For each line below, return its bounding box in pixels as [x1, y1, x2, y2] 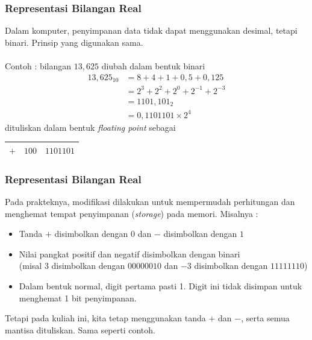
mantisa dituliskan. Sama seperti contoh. [5, 323, 155, 336]
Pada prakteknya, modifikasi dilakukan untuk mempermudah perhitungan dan [5, 195, 295, 208]
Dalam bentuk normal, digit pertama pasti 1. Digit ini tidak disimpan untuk [19, 280, 302, 292]
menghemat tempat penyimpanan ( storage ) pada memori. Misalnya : [5, 207, 258, 219]
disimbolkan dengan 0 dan [54, 227, 152, 240]
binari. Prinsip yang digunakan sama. [5, 36, 143, 48]
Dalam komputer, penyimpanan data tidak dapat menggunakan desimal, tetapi [5, 24, 298, 37]
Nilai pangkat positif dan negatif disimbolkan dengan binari [19, 247, 240, 260]
